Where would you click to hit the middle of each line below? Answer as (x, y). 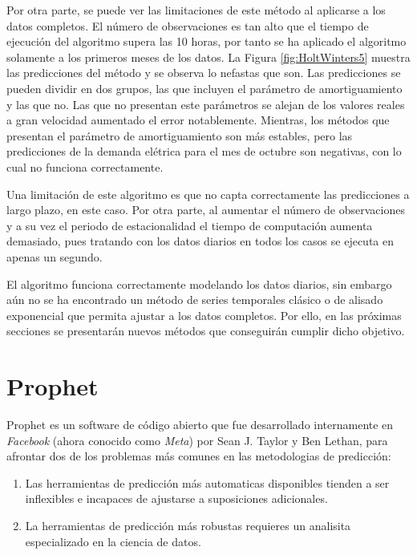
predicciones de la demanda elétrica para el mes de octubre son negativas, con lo (204, 151)
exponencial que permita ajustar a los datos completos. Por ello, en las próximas (204, 315)
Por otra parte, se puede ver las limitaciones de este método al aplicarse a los (196, 10)
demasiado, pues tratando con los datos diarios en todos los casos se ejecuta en (200, 241)
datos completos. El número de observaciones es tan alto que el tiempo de (188, 25)
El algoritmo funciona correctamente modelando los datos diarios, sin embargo (199, 284)
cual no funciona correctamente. (85, 166)
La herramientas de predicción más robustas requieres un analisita (188, 525)
